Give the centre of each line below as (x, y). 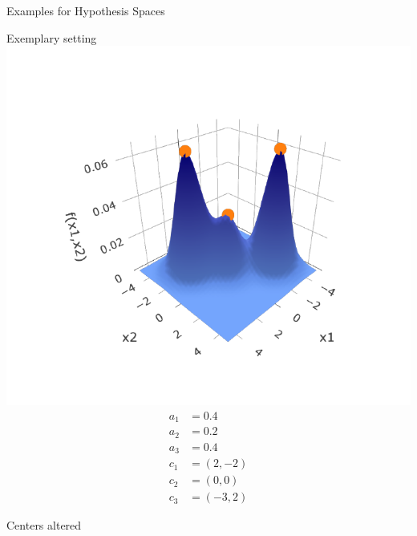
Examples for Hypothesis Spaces (86, 10)
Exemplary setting (52, 37)
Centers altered (44, 525)
